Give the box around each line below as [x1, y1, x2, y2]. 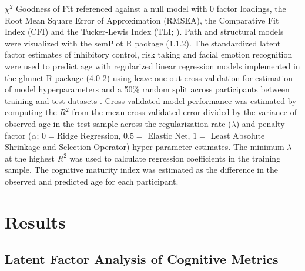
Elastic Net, [148, 129, 190, 141]
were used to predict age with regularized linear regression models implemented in [5, 59, 300, 72]
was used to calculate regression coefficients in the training [69, 152, 281, 164]
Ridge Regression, [56, 129, 121, 141]
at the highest [5, 152, 55, 164]
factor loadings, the [216, 2, 286, 14]
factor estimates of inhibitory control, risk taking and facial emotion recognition [5, 48, 293, 61]
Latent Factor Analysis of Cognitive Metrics [5, 250, 279, 268]
